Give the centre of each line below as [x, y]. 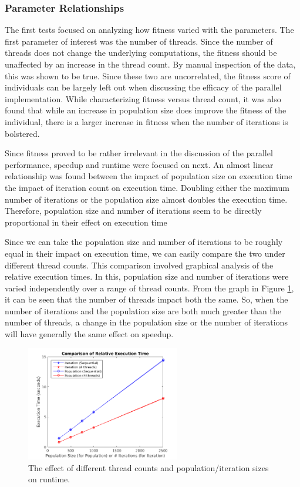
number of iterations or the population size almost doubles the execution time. [146, 199]
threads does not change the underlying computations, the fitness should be [141, 53]
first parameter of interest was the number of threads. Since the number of [139, 41]
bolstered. [22, 133]
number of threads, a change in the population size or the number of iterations [146, 322]
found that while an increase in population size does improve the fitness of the [146, 110]
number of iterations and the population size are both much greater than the [143, 310]
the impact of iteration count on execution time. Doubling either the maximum [147, 187]
